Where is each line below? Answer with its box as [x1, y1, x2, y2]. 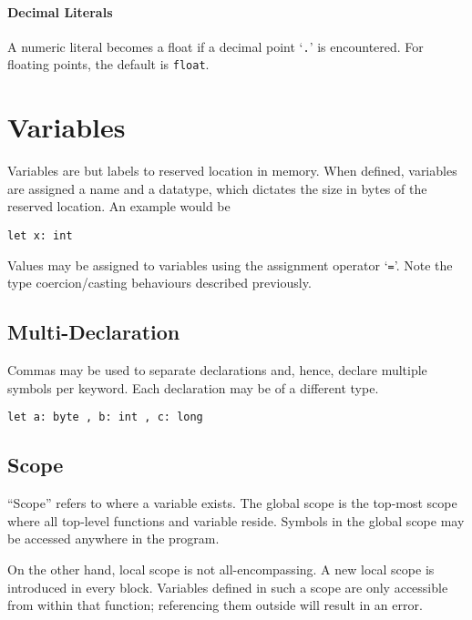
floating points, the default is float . [7, 55, 210, 74]
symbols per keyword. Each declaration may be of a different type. [7, 378, 379, 397]
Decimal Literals [7, 2, 113, 21]
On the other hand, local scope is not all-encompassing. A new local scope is [7, 559, 435, 578]
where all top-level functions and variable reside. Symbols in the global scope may [7, 511, 465, 530]
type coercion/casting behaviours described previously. [7, 273, 312, 292]
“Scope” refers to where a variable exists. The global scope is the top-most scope [7, 493, 457, 513]
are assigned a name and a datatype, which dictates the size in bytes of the [7, 178, 427, 198]
